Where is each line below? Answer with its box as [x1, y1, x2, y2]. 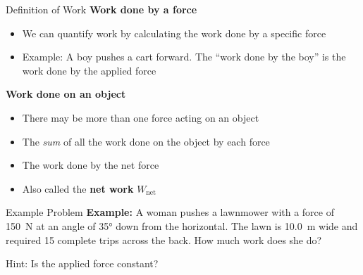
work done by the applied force [22, 63, 156, 77]
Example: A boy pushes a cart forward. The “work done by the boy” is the [22, 49, 346, 64]
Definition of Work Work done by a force [6, 2, 197, 16]
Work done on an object [6, 87, 126, 101]
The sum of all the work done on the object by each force [22, 134, 270, 148]
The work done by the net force [22, 158, 159, 172]
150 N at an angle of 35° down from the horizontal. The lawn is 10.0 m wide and [6, 218, 358, 233]
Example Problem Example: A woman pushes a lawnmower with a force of [6, 205, 334, 219]
